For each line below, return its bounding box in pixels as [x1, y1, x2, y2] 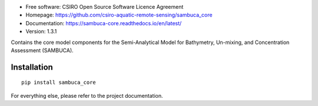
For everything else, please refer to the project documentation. [11, 92, 163, 99]
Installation [11, 62, 53, 72]
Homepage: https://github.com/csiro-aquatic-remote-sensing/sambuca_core [25, 12, 213, 19]
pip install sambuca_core [21, 79, 97, 86]
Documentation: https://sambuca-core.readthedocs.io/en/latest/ [25, 19, 182, 26]
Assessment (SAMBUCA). [11, 47, 74, 54]
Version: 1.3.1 [25, 28, 57, 35]
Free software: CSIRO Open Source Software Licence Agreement [25, 4, 184, 10]
